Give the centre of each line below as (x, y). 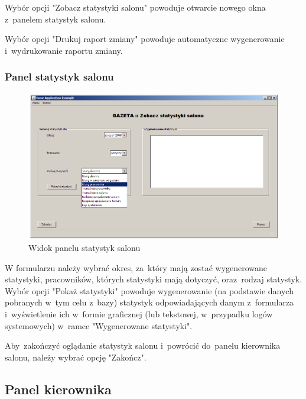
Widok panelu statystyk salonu (84, 248)
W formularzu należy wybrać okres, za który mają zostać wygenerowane (136, 267)
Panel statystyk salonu (59, 77)
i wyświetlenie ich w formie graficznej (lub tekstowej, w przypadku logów (139, 314)
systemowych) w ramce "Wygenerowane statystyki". (99, 325)
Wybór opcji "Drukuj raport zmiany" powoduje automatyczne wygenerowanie (145, 39)
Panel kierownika (58, 389)
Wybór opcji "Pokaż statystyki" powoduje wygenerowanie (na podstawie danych (149, 290)
